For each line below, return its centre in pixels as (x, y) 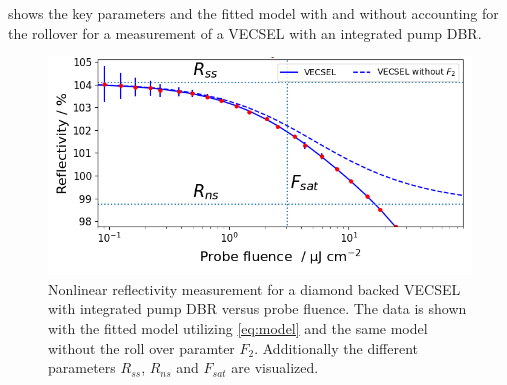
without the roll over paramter (141, 347)
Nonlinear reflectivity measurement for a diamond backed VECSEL (254, 288)
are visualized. (275, 367)
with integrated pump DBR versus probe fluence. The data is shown (257, 308)
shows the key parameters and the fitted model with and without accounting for (253, 13)
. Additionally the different (336, 347)
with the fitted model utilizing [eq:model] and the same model (238, 328)
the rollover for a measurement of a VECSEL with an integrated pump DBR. (245, 32)
